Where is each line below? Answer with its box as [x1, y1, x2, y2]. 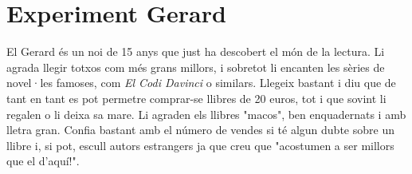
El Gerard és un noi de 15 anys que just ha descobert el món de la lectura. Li [6, 43, 385, 60]
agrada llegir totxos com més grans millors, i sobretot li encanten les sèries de [6, 58, 385, 75]
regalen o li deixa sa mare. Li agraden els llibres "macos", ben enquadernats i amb [6, 105, 406, 122]
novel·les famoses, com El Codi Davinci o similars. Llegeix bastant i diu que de [6, 74, 396, 91]
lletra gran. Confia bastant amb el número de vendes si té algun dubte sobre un [6, 121, 394, 138]
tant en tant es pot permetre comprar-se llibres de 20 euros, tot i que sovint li [6, 89, 386, 106]
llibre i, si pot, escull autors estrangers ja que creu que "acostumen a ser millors [6, 136, 394, 153]
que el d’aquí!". [6, 152, 80, 169]
